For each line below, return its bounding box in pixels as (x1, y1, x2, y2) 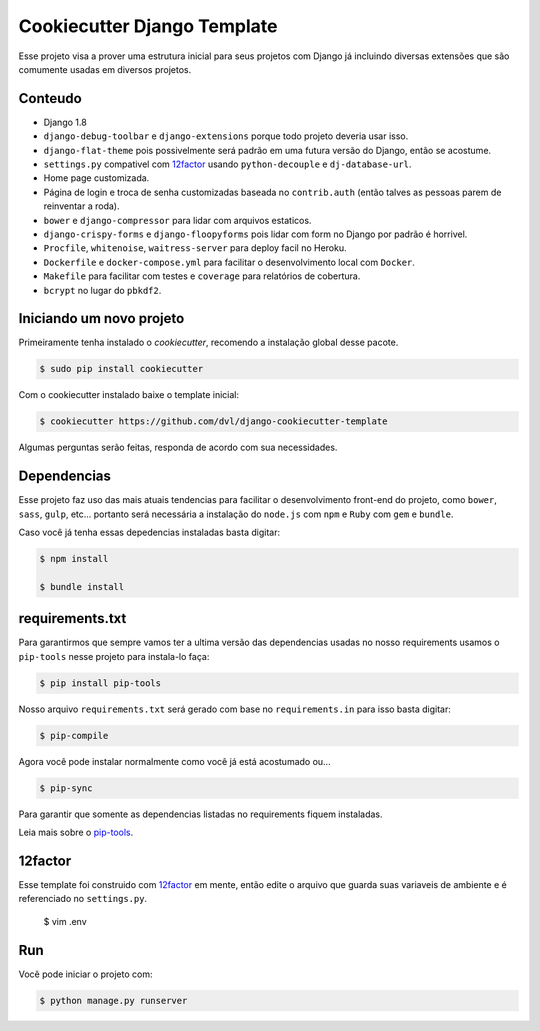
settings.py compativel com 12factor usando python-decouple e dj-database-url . (43, 158, 412, 170)
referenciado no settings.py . (18, 893, 148, 905)
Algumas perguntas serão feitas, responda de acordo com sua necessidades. (18, 441, 338, 454)
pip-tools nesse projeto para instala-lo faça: (18, 650, 210, 662)
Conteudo (18, 90, 82, 107)
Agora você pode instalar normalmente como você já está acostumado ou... (18, 755, 331, 767)
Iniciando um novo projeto (18, 310, 185, 327)
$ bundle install (39, 581, 125, 592)
